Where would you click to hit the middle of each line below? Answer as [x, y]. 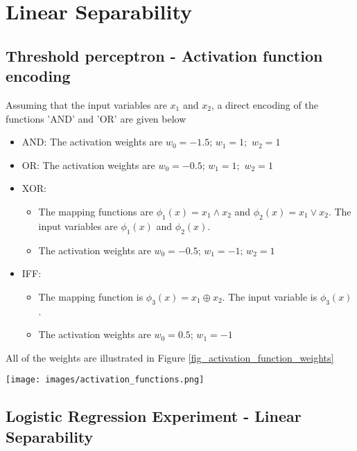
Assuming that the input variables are [86, 104]
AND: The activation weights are [92, 142]
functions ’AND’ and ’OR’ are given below [96, 118]
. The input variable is [270, 296]
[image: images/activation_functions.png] [105, 380]
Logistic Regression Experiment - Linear [154, 416]
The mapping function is [91, 296]
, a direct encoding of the [264, 104]
